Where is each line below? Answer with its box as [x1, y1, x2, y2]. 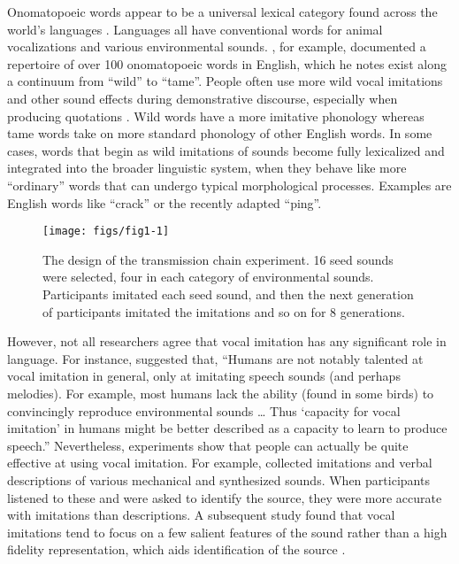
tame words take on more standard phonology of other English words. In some [7, 124, 432, 143]
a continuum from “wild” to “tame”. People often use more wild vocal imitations [7, 72, 443, 90]
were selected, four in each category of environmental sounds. [42, 267, 374, 286]
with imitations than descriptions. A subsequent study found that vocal [7, 506, 395, 524]
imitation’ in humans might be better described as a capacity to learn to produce [7, 419, 448, 437]
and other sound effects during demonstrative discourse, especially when [7, 89, 398, 107]
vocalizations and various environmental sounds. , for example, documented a [7, 37, 426, 56]
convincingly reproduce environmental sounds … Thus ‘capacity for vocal [7, 401, 401, 420]
